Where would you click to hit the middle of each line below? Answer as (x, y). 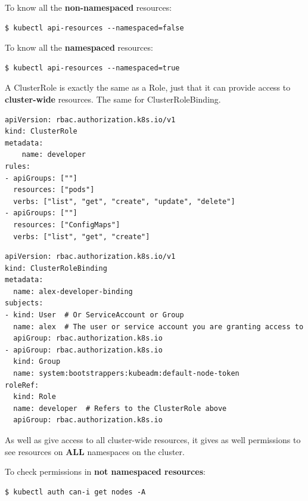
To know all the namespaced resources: (79, 47)
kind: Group (37, 362)
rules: (18, 166)
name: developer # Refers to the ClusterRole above (120, 408)
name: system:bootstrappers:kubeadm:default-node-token (126, 374)
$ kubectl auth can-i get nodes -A (75, 492)
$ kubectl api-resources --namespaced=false (94, 28)
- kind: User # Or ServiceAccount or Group (94, 315)
